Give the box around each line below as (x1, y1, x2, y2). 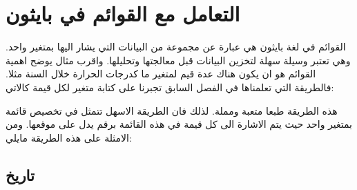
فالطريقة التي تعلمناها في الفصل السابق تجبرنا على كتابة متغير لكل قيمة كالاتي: (6, 79, 334, 94)
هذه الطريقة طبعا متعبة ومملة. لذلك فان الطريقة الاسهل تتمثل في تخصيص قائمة (6, 103, 338, 117)
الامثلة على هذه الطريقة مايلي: (6, 130, 132, 144)
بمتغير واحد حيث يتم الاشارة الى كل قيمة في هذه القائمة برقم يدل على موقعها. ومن (6, 117, 352, 131)
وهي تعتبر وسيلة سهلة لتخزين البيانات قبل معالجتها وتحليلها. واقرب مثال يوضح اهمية (6, 53, 351, 67)
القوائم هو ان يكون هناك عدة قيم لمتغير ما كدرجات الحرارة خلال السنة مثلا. (6, 66, 316, 81)
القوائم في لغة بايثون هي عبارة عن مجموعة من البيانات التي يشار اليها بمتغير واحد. (6, 39, 346, 54)
